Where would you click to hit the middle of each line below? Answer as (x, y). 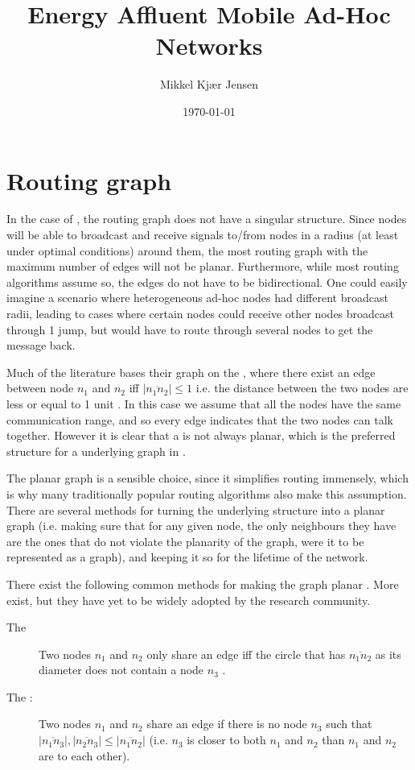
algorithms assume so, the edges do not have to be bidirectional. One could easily (207, 282)
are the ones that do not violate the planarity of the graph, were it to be (185, 541)
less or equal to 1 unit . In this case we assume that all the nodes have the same (204, 403)
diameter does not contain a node (121, 670)
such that (349, 724)
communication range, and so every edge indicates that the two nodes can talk (200, 419)
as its (388, 654)
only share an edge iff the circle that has (246, 654)
